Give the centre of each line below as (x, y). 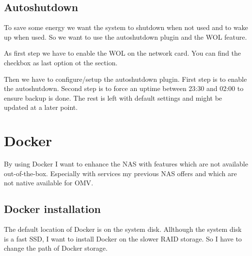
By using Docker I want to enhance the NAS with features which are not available (126, 164)
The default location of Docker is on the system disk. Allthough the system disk (123, 229)
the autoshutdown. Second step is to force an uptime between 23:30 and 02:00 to (124, 88)
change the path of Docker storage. (56, 248)
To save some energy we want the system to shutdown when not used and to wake (126, 27)
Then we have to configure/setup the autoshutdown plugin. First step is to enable (126, 79)
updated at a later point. (41, 107)
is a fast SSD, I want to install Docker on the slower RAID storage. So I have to (123, 238)
